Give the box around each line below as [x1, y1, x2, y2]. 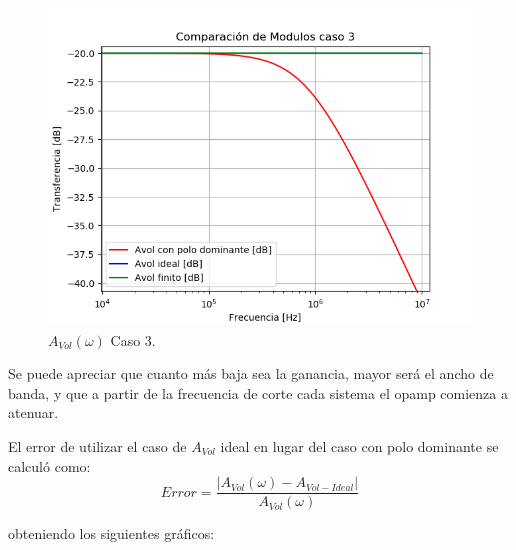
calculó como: [8, 455, 91, 476]
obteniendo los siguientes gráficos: [8, 523, 215, 544]
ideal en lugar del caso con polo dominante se [220, 435, 499, 456]
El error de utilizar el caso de [8, 435, 187, 456]
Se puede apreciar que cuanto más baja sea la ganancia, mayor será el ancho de [8, 363, 494, 384]
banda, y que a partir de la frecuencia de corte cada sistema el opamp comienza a [8, 382, 508, 403]
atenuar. [8, 402, 59, 423]
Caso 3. [110, 329, 156, 350]
